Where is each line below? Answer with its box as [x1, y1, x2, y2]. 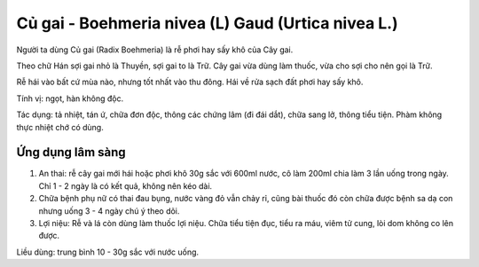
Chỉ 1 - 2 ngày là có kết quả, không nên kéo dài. [38, 180, 213, 191]
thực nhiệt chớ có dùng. [16, 122, 104, 132]
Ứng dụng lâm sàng [16, 145, 126, 160]
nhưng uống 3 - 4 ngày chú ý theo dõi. [38, 205, 180, 216]
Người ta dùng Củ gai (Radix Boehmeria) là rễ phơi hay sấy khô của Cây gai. [16, 44, 294, 55]
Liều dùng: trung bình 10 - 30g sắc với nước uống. [16, 247, 200, 257]
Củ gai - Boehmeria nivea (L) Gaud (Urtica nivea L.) [16, 13, 398, 33]
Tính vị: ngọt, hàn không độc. [16, 93, 124, 104]
